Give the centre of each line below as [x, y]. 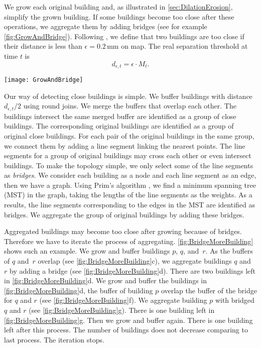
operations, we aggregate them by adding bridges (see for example [106, 26]
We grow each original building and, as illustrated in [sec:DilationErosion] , [118, 7]
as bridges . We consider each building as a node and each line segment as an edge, [130, 175]
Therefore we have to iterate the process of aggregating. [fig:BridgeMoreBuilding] [129, 241]
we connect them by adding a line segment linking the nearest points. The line [125, 145]
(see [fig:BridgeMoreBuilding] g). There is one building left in [122, 310]
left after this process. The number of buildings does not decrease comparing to [126, 330]
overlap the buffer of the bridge [209, 290]
